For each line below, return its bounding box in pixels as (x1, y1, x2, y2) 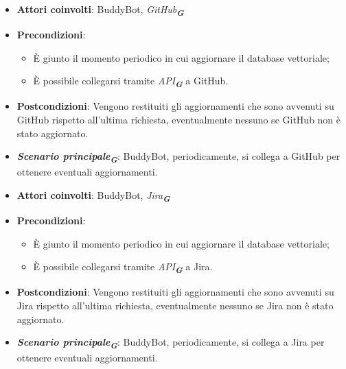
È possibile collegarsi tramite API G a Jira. (33, 259, 213, 276)
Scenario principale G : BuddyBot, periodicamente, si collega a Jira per (16, 335, 325, 351)
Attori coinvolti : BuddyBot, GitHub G (16, 2, 184, 19)
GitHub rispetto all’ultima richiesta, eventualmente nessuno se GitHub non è (16, 112, 341, 127)
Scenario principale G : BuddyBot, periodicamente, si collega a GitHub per (16, 149, 341, 166)
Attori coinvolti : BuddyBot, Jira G (16, 187, 170, 204)
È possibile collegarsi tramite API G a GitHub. (33, 73, 229, 91)
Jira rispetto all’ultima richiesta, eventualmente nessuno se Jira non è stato (16, 298, 334, 312)
